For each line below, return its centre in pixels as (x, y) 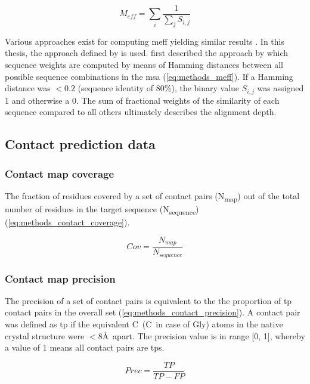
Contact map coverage (60, 173)
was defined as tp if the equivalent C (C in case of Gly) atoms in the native (144, 324)
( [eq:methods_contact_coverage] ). (67, 222)
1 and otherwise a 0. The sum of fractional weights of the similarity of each (142, 100)
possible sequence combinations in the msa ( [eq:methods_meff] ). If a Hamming (149, 76)
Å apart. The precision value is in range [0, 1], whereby (204, 335)
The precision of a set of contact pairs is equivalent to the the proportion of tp (148, 300)
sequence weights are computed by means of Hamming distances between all (144, 65)
